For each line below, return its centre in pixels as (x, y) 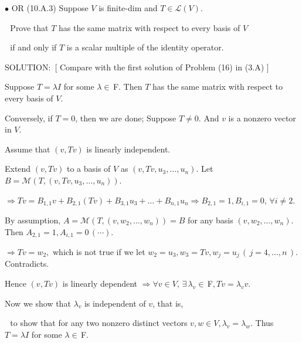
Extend (18, 169)
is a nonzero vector (262, 118)
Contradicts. (27, 264)
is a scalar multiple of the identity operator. (145, 47)
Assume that (28, 149)
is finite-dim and (128, 8)
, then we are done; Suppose (126, 118)
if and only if (33, 47)
